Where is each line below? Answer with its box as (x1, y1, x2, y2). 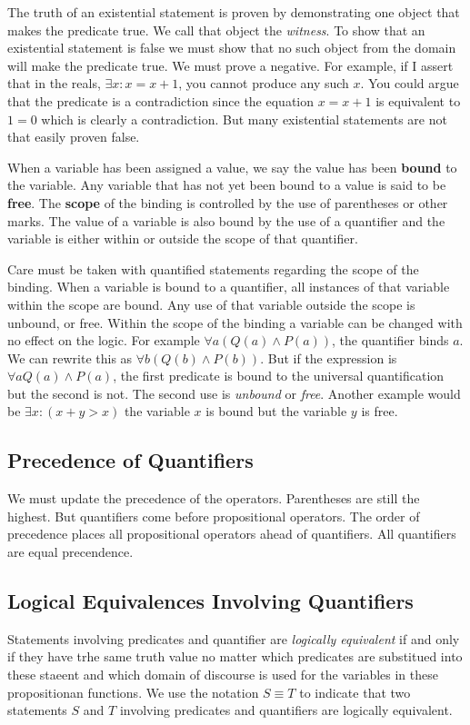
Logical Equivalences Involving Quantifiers (7, 587, 414, 615)
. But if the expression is (260, 348, 397, 367)
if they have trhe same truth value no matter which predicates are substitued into (7, 647, 463, 666)
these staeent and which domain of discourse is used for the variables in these (7, 665, 438, 684)
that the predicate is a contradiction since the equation (7, 91, 315, 110)
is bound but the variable (205, 402, 347, 421)
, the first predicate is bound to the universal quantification (113, 366, 445, 385)
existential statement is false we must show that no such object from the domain (7, 38, 456, 57)
